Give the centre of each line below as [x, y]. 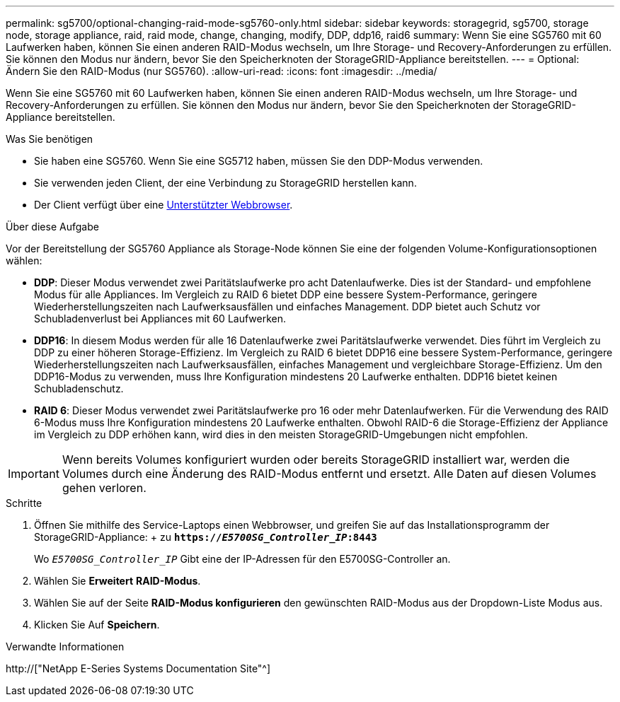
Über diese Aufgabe [52, 227]
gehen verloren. [104, 488]
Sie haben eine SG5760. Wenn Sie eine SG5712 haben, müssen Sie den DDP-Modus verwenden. [259, 161]
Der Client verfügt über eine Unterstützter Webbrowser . [163, 205]
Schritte [24, 503]
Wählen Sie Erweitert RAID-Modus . [117, 581]
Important [34, 474]
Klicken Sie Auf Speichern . [97, 625]
